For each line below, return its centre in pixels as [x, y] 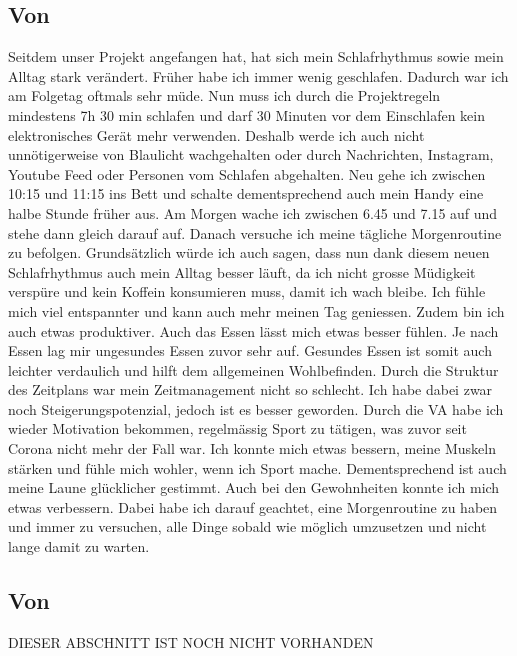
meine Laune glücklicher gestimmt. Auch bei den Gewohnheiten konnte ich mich [254, 487]
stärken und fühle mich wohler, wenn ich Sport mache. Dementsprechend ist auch [257, 467]
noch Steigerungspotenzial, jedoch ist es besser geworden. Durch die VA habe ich [256, 408]
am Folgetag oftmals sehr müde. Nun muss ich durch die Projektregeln [224, 95]
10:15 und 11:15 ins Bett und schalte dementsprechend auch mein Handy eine [246, 193]
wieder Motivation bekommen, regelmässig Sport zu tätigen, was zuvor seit [237, 428]
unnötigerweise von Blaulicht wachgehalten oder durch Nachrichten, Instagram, [251, 154]
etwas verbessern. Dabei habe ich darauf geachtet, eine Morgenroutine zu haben [253, 506]
